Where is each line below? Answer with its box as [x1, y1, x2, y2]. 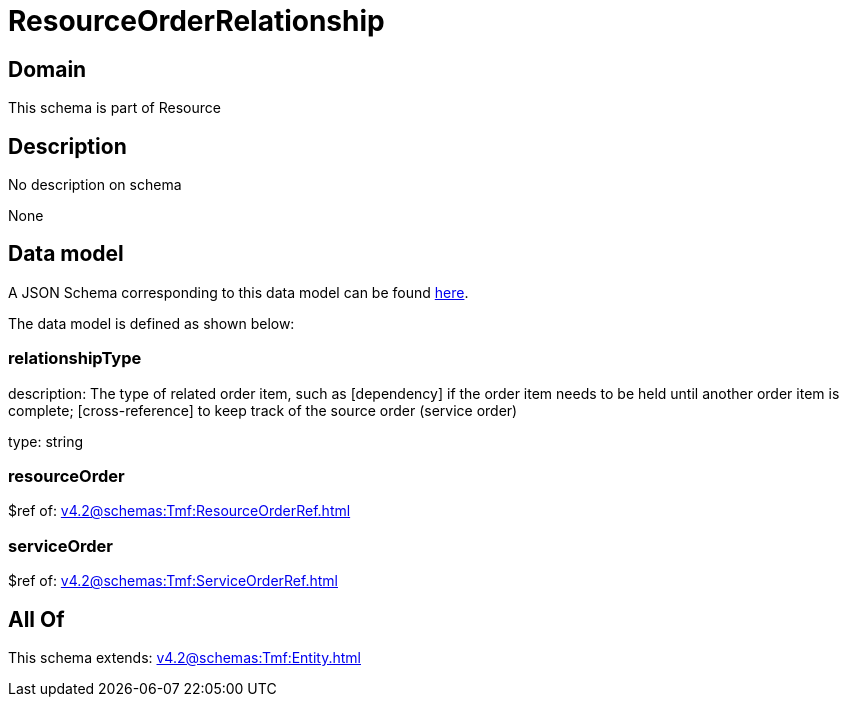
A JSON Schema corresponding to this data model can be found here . [8, 283, 469, 301]
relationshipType [8, 348, 142, 369]
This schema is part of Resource [8, 99, 221, 117]
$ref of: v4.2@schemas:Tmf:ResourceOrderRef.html [8, 502, 351, 520]
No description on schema [8, 176, 182, 194]
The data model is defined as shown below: [8, 314, 295, 332]
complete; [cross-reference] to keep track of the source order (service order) [8, 401, 518, 419]
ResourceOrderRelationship [8, 4, 385, 38]
